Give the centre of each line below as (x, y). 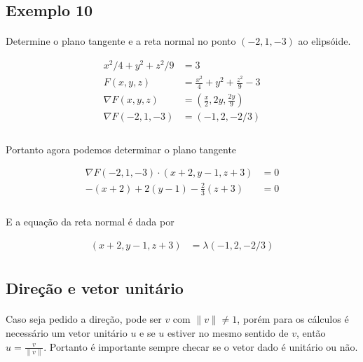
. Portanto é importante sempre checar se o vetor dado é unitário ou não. (201, 346)
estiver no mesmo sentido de (228, 332)
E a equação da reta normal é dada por (90, 222)
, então (311, 332)
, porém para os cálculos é (293, 319)
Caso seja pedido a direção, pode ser (84, 319)
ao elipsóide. (324, 41)
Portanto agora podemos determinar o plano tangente (121, 149)
